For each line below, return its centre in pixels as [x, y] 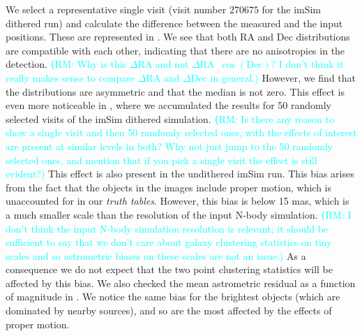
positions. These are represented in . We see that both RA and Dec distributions [178, 37]
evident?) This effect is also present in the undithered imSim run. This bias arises [180, 174]
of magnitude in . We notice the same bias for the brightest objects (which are [173, 297]
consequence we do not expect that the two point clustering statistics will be [169, 269]
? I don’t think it [307, 64]
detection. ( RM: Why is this [66, 64]
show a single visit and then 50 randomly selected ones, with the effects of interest [181, 132]
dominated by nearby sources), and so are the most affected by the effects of [169, 311]
